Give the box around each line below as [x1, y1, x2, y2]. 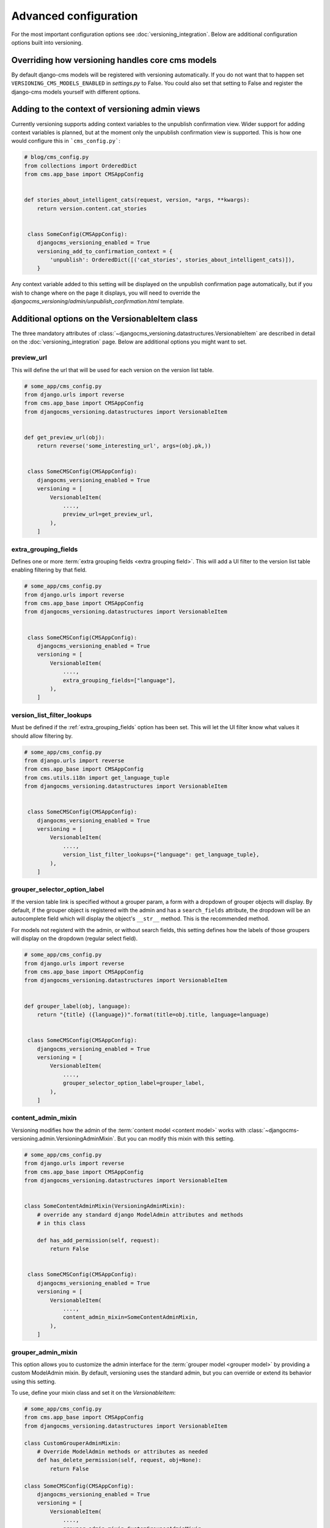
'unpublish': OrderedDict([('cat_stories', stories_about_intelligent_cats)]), [50, 256, 295, 263]
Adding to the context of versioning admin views [11, 104, 200, 114]
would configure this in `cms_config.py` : [11, 138, 120, 145]
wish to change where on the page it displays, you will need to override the [11, 289, 200, 296]
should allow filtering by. [11, 732, 73, 740]
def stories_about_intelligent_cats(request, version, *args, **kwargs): [24, 196, 250, 204]
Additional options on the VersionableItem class [11, 314, 198, 324]
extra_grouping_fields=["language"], [62, 677, 176, 684]
